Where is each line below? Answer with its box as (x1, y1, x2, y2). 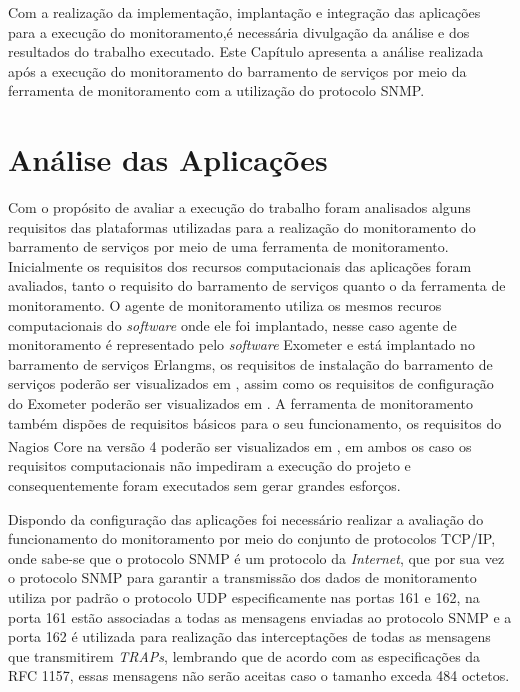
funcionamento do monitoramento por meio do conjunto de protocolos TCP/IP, (8, 528, 496, 549)
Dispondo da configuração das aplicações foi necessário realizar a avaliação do (8, 508, 484, 529)
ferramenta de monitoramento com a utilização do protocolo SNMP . (8, 80, 425, 101)
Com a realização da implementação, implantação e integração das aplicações (8, 2, 481, 22)
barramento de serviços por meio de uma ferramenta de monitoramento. (8, 236, 449, 257)
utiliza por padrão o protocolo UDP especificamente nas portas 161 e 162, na (8, 587, 480, 608)
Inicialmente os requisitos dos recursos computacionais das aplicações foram (8, 255, 472, 276)
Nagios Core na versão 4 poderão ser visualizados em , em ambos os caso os (8, 435, 472, 456)
